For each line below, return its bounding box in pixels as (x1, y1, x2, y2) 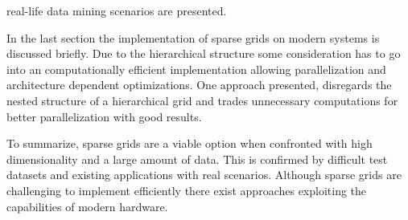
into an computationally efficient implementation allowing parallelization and (6, 60, 386, 77)
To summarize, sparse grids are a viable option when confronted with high (6, 135, 373, 152)
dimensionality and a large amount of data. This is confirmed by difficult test (6, 150, 388, 167)
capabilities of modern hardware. (6, 198, 168, 214)
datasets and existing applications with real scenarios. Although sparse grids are (6, 166, 402, 183)
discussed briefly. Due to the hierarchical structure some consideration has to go (6, 45, 401, 62)
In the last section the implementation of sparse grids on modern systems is (6, 29, 380, 46)
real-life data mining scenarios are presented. (6, 2, 227, 18)
